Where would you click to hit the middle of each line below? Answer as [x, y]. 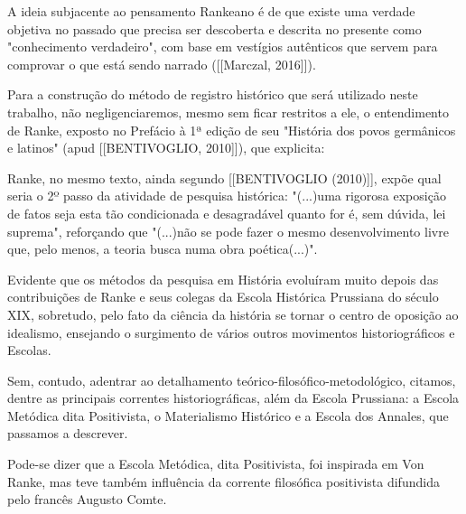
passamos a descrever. [68, 433]
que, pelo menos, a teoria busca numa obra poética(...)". [163, 249]
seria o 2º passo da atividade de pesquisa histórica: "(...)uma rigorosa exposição [227, 196]
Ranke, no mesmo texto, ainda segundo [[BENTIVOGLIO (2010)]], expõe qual [224, 178]
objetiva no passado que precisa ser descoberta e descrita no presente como [214, 28]
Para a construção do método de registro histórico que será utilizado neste [213, 94]
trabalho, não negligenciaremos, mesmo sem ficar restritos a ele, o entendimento [228, 112]
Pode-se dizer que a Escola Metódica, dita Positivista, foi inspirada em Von [216, 464]
